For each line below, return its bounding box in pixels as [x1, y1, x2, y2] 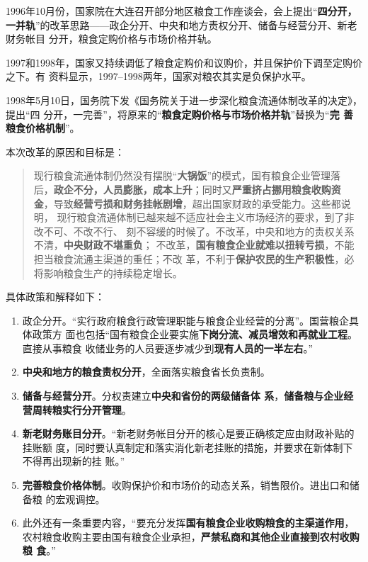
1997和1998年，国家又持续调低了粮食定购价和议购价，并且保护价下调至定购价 [6, 55, 362, 69]
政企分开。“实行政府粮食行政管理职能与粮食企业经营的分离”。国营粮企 [22, 313, 350, 327]
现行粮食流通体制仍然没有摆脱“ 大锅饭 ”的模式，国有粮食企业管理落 [33, 168, 341, 183]
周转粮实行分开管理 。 [32, 402, 132, 417]
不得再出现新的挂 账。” [22, 454, 125, 468]
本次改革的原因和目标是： [6, 144, 125, 159]
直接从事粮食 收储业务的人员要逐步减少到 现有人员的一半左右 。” [22, 340, 314, 355]
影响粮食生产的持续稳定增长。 [43, 265, 183, 280]
